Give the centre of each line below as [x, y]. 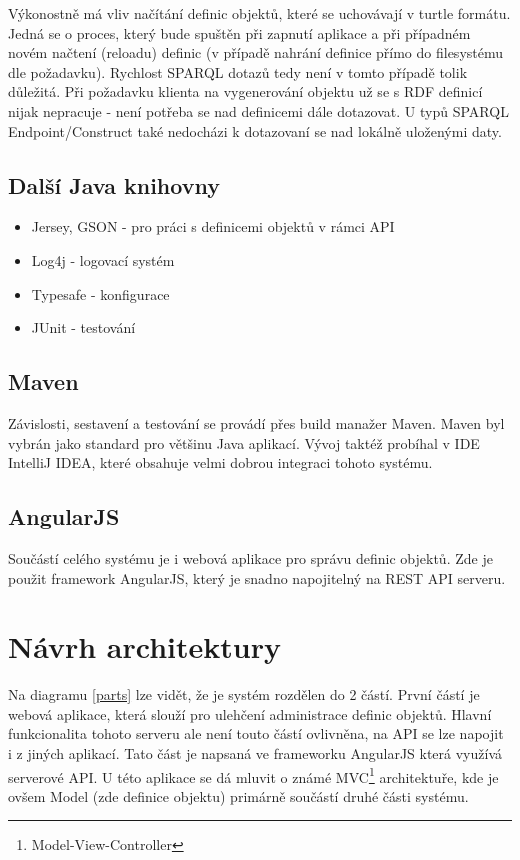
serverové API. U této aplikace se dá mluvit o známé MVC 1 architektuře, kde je [253, 775]
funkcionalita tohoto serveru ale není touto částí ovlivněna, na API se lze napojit [256, 733]
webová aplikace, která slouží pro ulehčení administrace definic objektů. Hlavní [250, 713]
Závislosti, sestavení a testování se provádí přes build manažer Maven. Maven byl [256, 422]
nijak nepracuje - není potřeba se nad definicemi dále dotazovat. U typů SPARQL [258, 110]
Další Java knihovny [114, 184]
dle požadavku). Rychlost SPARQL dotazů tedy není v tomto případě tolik [238, 71]
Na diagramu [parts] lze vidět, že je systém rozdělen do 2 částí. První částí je [244, 694]
